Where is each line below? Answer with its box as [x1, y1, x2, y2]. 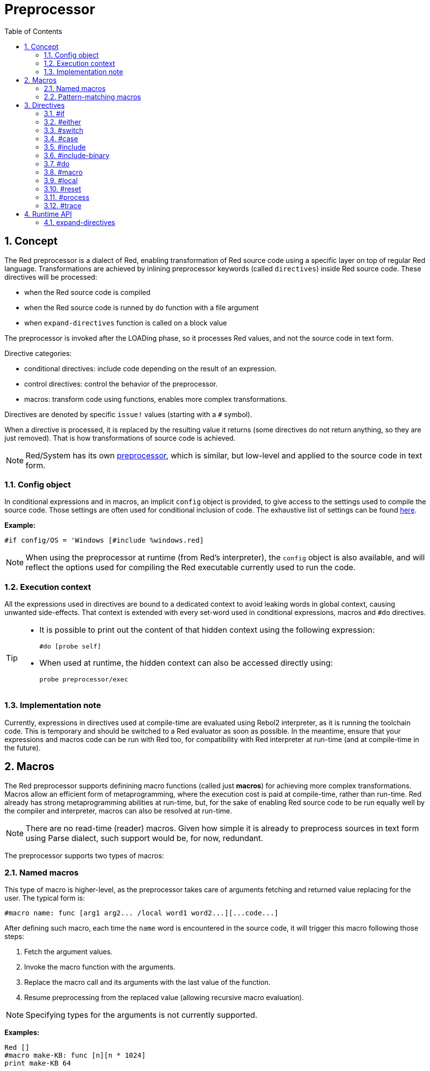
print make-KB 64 [4, 1059, 71, 1068]
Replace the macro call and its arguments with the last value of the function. [24, 978, 271, 987]
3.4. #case [44, 134, 78, 143]
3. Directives [24, 100, 65, 109]
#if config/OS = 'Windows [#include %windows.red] [4, 536, 204, 545]
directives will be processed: [4, 272, 98, 281]
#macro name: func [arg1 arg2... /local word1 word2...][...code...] [4, 909, 279, 917]
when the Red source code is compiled [24, 288, 151, 296]
